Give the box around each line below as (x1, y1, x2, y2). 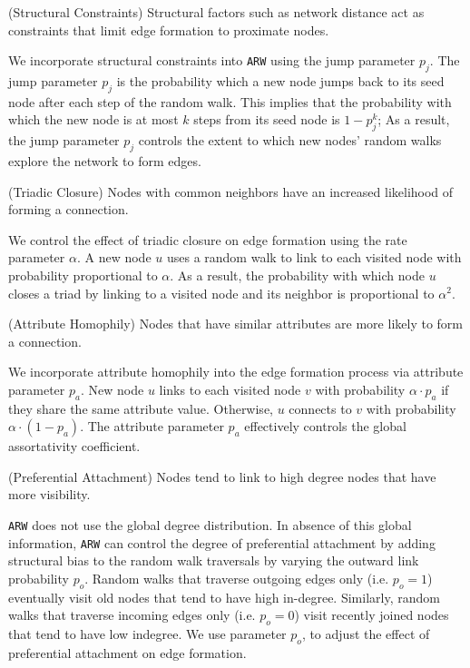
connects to (289, 398, 352, 417)
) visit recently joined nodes (294, 605, 449, 624)
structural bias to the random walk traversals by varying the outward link (8, 551, 419, 570)
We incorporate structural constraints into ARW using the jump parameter (8, 51, 416, 70)
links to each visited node (159, 379, 301, 398)
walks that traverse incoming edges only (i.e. (8, 605, 256, 624)
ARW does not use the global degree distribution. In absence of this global (8, 516, 412, 535)
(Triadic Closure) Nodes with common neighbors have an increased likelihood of (8, 182, 454, 201)
